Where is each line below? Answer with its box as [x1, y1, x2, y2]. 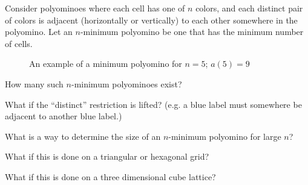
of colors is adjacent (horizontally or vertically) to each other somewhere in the [5, 13, 298, 26]
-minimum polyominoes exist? [71, 77, 182, 90]
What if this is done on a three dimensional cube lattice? [5, 170, 216, 183]
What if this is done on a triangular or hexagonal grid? [5, 150, 209, 163]
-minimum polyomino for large [168, 130, 281, 142]
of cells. [5, 37, 33, 49]
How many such [5, 77, 64, 90]
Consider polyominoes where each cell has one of [5, 2, 185, 14]
